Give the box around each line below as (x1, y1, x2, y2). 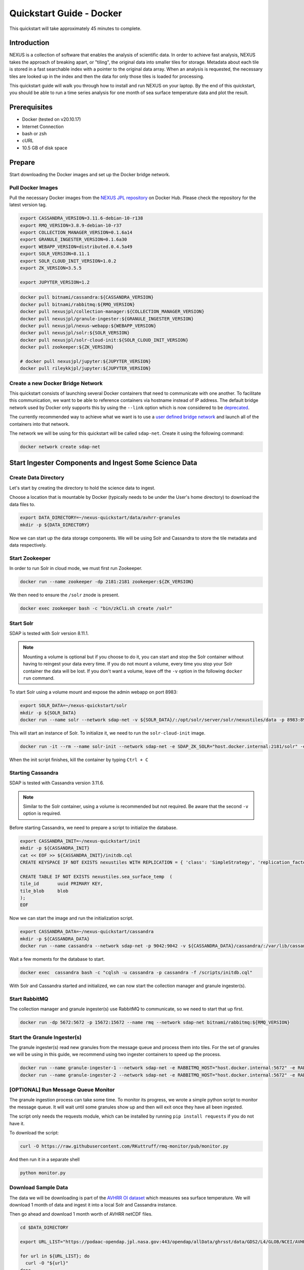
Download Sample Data (9, 1184, 68, 1191)
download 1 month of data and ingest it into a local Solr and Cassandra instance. (9, 1202, 177, 1208)
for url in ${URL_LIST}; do (20, 1253, 90, 1259)
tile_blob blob (20, 888, 68, 894)
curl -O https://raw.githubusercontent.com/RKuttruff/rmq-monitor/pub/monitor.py (20, 1143, 229, 1149)
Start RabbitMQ (9, 995, 49, 1002)
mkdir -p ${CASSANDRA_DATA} (20, 936, 90, 942)
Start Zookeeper (9, 555, 51, 562)
